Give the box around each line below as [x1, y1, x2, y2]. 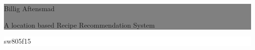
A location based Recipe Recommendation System [4, 19, 155, 30]
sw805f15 [4, 36, 31, 46]
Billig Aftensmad [4, 3, 55, 13]
